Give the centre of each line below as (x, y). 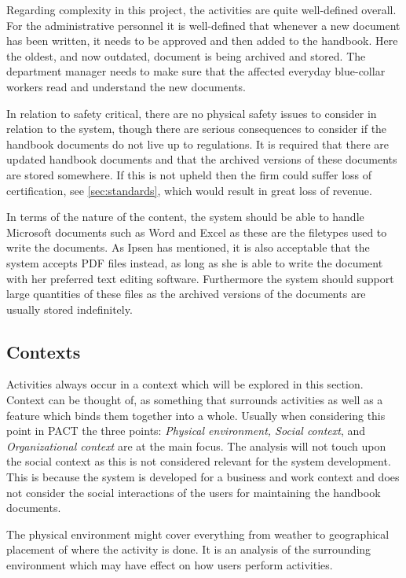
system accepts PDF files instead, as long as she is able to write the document (195, 262)
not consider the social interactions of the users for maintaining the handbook (194, 492)
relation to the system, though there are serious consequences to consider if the (197, 129)
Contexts (44, 351)
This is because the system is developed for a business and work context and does (203, 477)
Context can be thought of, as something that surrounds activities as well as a (195, 400)
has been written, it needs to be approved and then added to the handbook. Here (202, 40)
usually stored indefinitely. (69, 309)
